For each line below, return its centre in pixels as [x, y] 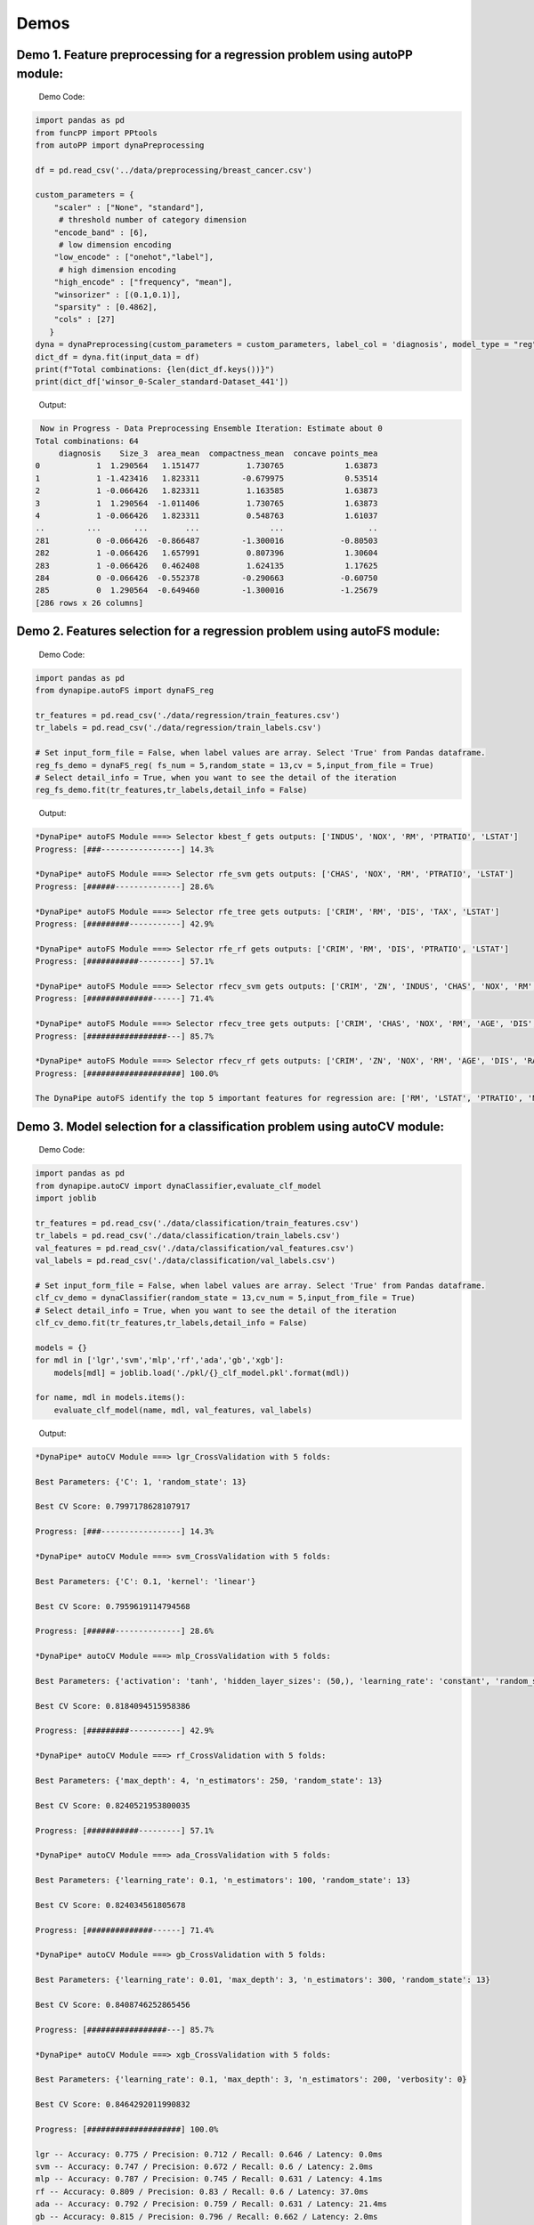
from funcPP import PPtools [96, 133]
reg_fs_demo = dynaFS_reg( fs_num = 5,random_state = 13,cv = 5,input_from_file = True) [235, 765]
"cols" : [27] [85, 320]
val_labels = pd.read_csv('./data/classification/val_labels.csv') [186, 1261]
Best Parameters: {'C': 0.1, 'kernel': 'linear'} [146, 1581]
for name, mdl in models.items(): [110, 1398]
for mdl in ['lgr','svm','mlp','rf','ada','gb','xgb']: [160, 1360]
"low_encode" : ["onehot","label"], [133, 257]
